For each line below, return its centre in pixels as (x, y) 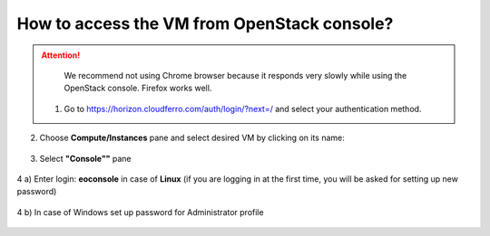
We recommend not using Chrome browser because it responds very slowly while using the (235, 75)
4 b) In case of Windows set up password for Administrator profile (140, 212)
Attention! (61, 55)
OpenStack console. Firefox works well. (138, 88)
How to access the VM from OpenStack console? (205, 24)
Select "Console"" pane (85, 158)
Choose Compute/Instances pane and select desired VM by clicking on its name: (192, 138)
